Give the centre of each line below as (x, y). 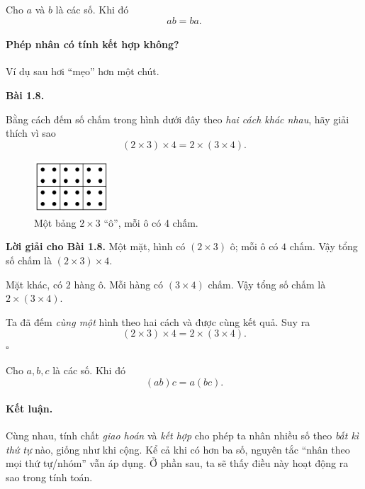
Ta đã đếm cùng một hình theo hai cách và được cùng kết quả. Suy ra (158, 321)
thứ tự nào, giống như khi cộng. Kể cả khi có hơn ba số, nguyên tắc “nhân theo (178, 449)
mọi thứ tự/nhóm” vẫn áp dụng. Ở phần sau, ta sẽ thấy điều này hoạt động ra (177, 463)
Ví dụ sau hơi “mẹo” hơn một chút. (83, 71)
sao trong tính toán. (49, 477)
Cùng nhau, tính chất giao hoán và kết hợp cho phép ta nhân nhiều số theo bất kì (182, 435)
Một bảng (55, 222)
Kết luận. (29, 409)
